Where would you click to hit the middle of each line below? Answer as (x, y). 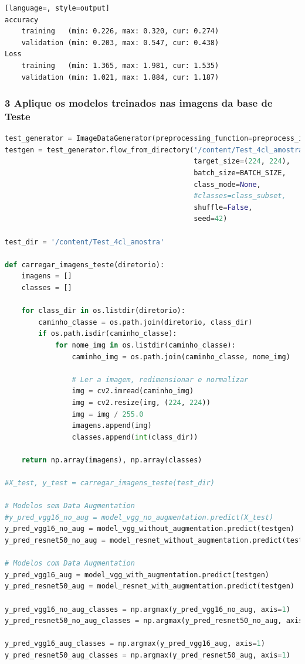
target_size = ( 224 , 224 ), (242, 161)
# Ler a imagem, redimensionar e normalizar (160, 379)
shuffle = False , (223, 207)
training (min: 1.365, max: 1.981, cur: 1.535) (120, 65)
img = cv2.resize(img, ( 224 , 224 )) (141, 402)
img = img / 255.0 (108, 414)
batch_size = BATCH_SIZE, (240, 173)
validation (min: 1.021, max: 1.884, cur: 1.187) (120, 77)
